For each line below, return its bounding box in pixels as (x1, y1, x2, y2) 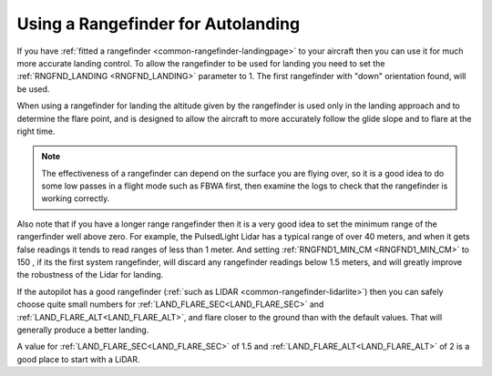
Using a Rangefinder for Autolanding (16, 14, 301, 34)
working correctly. (41, 193, 110, 204)
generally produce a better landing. (16, 324, 149, 335)
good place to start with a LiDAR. (16, 353, 140, 364)
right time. (16, 126, 56, 137)
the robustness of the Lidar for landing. (16, 269, 164, 280)
